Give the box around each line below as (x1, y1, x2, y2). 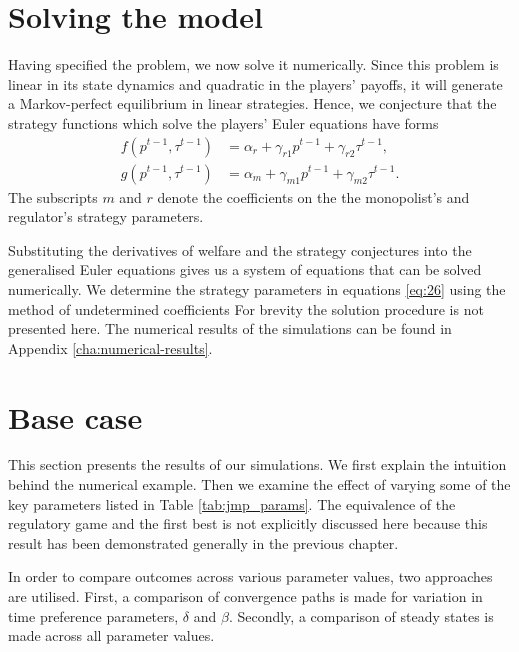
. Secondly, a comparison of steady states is (228, 605, 494, 626)
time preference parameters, (8, 605, 179, 626)
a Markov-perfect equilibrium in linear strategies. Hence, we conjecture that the (8, 93, 497, 114)
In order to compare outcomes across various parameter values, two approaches (8, 566, 493, 587)
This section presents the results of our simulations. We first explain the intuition (8, 454, 507, 475)
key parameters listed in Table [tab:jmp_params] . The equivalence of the (8, 493, 456, 514)
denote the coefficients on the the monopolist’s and (157, 186, 470, 207)
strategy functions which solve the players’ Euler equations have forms (8, 112, 439, 133)
